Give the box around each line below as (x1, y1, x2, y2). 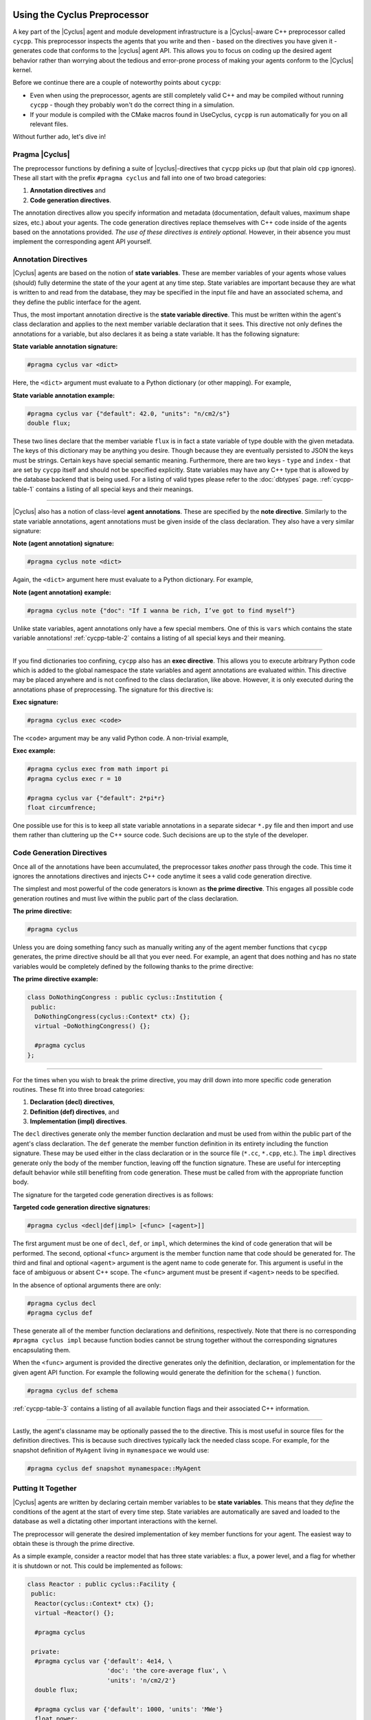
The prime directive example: (12, 975, 99, 983)
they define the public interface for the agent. (12, 298, 142, 306)
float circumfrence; (27, 804, 96, 811)
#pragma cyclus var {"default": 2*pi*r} (27, 794, 165, 802)
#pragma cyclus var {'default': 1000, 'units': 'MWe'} (34, 1705, 223, 1713)
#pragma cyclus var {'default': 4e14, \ (34, 1657, 172, 1665)
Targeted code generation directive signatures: (12, 1203, 150, 1212)
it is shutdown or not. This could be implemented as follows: (12, 1562, 183, 1570)
